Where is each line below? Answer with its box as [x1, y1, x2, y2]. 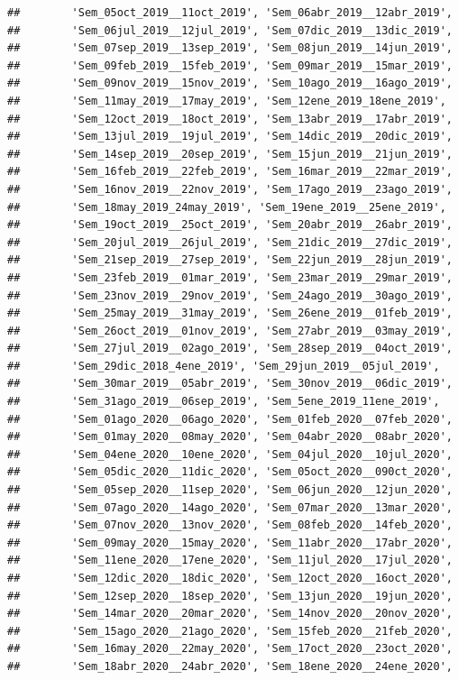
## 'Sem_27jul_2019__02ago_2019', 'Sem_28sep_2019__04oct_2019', [7, 342, 453, 355]
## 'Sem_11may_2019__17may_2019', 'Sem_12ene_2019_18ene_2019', [7, 94, 446, 107]
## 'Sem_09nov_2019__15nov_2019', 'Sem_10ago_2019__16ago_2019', [7, 77, 453, 90]
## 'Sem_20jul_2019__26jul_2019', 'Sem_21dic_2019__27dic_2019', [7, 235, 453, 249]
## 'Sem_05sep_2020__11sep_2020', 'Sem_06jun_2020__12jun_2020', [7, 483, 453, 497]
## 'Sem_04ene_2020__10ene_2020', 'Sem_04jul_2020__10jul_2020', [7, 447, 453, 461]
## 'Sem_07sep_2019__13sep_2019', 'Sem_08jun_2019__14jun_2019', [7, 41, 453, 55]
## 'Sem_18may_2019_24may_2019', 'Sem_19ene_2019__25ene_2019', [7, 200, 446, 214]
